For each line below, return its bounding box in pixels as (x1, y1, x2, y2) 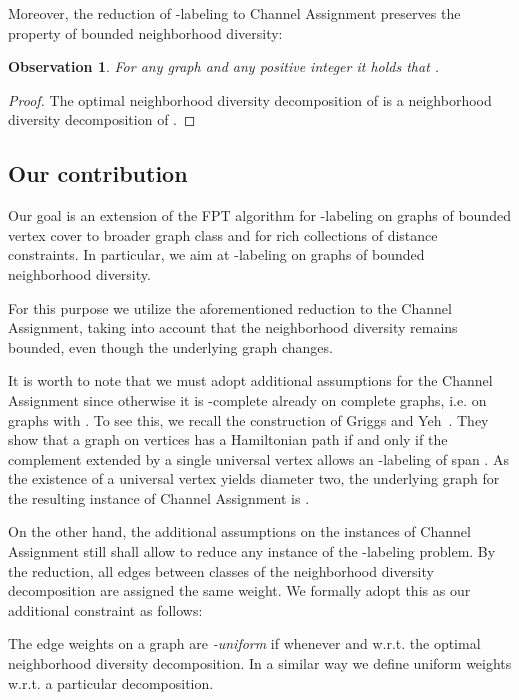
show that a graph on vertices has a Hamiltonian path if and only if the (8, 429, 448, 450)
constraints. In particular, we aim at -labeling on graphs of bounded (8, 244, 425, 265)
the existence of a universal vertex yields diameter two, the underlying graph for (8, 468, 500, 489)
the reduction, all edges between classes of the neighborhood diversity (8, 560, 434, 581)
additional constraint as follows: (8, 599, 203, 620)
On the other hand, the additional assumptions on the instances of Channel (8, 521, 471, 542)
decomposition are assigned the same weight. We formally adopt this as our (8, 580, 471, 601)
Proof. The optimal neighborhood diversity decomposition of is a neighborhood (8, 89, 492, 110)
